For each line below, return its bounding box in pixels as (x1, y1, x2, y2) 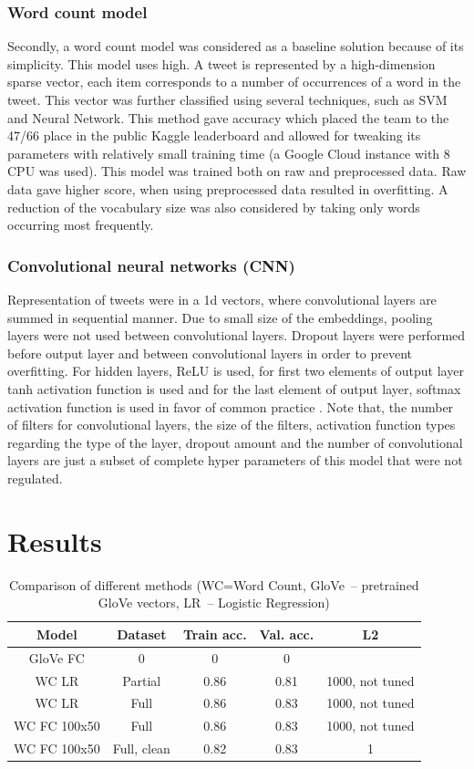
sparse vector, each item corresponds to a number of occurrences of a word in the (7, 72, 461, 91)
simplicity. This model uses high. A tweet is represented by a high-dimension (7, 54, 436, 73)
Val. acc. (259, 624, 314, 643)
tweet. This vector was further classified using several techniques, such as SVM (7, 90, 448, 109)
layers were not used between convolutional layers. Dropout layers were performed (7, 326, 466, 345)
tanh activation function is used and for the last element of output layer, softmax (7, 379, 461, 398)
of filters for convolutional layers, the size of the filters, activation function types (7, 415, 456, 434)
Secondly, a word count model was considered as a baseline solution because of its (7, 36, 464, 56)
